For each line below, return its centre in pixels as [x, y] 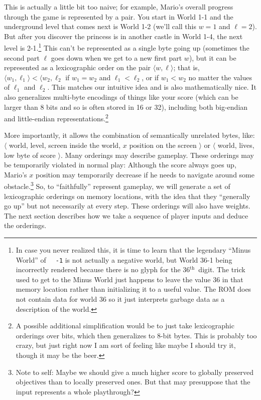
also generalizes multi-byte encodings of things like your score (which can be [121, 97]
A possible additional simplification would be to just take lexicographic [125, 326]
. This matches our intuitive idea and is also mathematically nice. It [152, 87]
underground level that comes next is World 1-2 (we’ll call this [100, 26]
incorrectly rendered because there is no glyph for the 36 [103, 269]
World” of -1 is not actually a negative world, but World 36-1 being [124, 259]
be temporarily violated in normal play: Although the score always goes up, [120, 165]
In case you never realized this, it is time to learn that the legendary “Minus [133, 250]
